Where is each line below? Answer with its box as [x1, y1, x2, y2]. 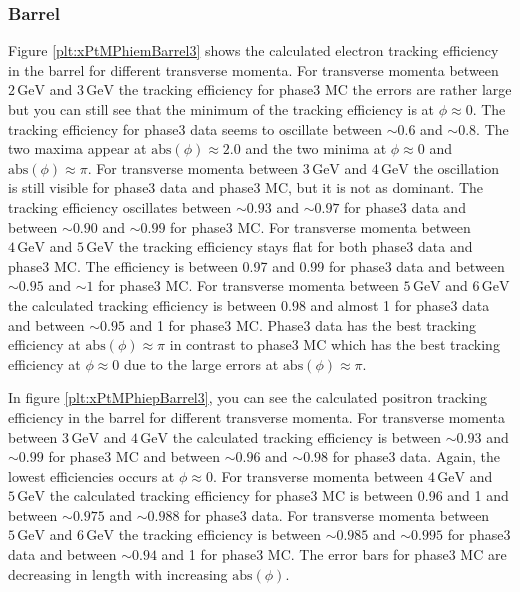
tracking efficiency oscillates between [8, 196, 232, 217]
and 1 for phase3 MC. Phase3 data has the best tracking [129, 314, 476, 335]
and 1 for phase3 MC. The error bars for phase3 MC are [161, 544, 507, 565]
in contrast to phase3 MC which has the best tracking [169, 334, 500, 355]
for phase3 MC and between [48, 446, 221, 467]
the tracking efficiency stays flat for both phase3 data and [118, 236, 473, 257]
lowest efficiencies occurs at [8, 465, 175, 486]
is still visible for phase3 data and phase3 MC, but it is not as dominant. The [8, 177, 484, 198]
